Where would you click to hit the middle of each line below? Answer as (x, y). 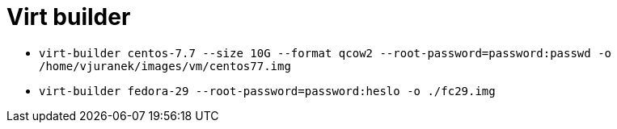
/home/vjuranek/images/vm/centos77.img (165, 66)
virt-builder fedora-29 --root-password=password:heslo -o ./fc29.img (267, 91)
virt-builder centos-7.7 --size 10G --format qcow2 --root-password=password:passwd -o (325, 53)
